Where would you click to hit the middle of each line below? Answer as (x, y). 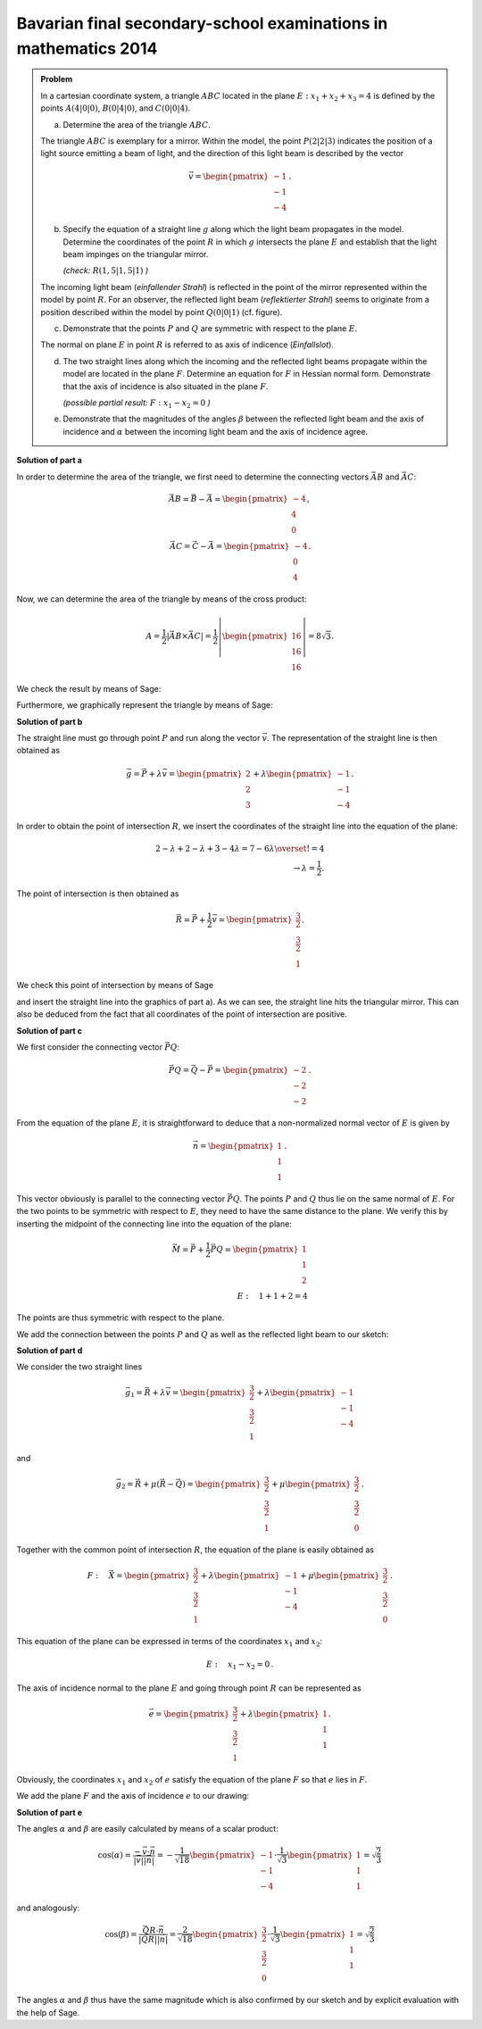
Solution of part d (50, 1350)
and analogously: (48, 1908)
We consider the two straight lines (79, 1367)
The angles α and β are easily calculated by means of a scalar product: (147, 1829)
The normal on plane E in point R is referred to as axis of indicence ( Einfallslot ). (187, 345)
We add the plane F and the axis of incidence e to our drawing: (133, 1796)
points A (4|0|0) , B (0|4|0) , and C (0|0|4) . (116, 108)
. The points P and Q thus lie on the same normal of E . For (347, 1198)
